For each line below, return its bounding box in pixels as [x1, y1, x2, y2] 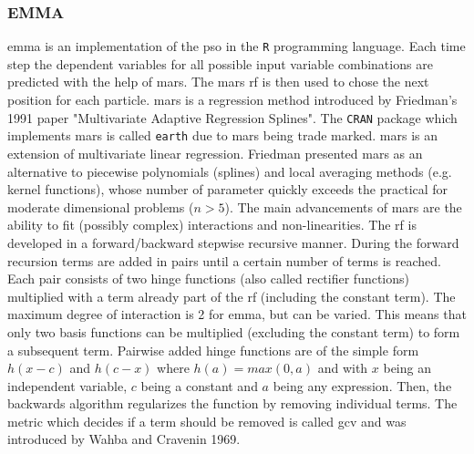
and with [317, 358, 368, 377]
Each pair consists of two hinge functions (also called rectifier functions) [7, 269, 409, 288]
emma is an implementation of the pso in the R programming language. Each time [7, 36, 466, 56]
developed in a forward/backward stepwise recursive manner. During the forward [7, 232, 459, 252]
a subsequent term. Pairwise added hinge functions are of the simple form [7, 340, 419, 359]
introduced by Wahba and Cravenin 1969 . [7, 429, 241, 449]
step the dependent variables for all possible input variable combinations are [7, 54, 433, 73]
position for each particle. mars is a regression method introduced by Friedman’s [7, 90, 458, 109]
